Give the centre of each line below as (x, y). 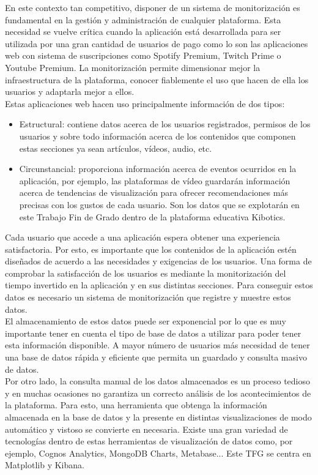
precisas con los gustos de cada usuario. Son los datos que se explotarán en (159, 204)
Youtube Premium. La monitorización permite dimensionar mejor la (133, 67)
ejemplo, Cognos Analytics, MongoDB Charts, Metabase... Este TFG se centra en (158, 453)
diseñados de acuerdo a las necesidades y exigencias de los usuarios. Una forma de (158, 261)
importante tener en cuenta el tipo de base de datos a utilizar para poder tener (153, 333)
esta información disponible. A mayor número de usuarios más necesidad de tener (157, 345)
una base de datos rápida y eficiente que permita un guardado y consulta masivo (156, 357)
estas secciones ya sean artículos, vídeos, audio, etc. (116, 148)
